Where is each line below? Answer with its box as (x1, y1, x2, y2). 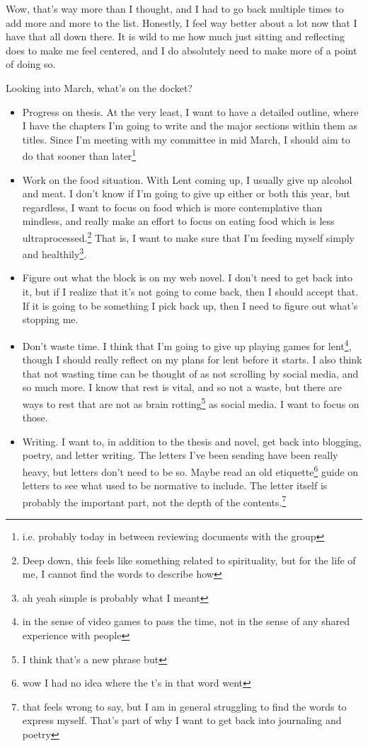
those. (22, 410, 48, 425)
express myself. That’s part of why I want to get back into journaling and (22, 713, 342, 728)
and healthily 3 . (22, 245, 87, 261)
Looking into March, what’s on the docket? (6, 80, 192, 95)
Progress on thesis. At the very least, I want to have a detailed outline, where (22, 104, 359, 119)
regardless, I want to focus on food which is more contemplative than (22, 199, 323, 214)
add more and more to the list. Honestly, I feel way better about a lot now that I (6, 15, 357, 30)
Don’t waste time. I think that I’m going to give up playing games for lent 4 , (22, 336, 352, 353)
